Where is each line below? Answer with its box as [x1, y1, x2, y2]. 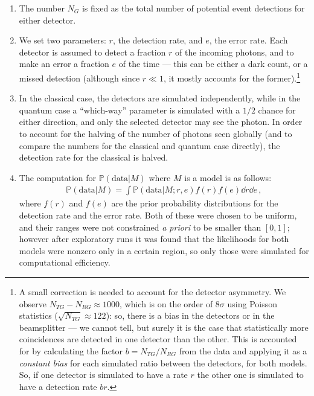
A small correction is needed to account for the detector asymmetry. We [19, 285, 286, 298]
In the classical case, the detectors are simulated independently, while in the [19, 92, 301, 104]
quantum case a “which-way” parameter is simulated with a [19, 103, 240, 116]
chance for [258, 103, 296, 116]
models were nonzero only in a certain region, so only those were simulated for [19, 244, 309, 257]
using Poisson [227, 297, 278, 310]
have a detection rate [19, 380, 97, 392]
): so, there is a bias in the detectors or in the [106, 309, 275, 322]
